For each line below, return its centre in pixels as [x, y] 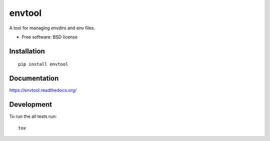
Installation [27, 51]
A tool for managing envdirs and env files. [52, 28]
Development [31, 105]
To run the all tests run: [33, 117]
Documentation [34, 78]
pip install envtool [43, 64]
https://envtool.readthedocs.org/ [43, 90]
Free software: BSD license [49, 37]
